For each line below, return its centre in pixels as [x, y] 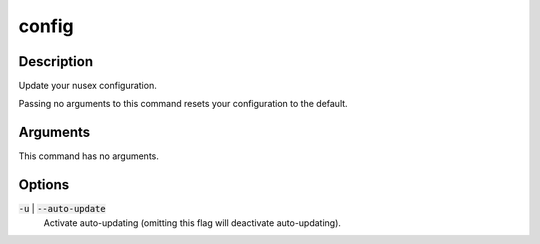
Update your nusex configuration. [87, 86]
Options [44, 185]
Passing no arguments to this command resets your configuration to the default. [183, 104]
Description [56, 61]
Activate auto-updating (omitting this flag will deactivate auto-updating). [192, 222]
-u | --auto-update [62, 209]
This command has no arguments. [88, 156]
